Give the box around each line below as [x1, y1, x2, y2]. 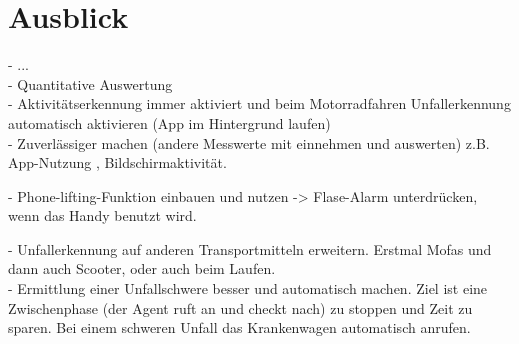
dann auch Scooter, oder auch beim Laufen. [8, 258, 276, 279]
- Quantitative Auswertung [8, 73, 173, 94]
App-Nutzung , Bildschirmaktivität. [8, 152, 227, 173]
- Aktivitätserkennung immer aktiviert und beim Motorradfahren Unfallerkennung [8, 93, 511, 114]
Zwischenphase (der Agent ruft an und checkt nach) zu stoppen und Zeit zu [8, 297, 473, 318]
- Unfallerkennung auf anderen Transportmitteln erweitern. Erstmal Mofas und [8, 238, 492, 259]
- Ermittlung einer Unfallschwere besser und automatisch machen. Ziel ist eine [8, 278, 488, 299]
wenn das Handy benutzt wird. [8, 205, 197, 226]
